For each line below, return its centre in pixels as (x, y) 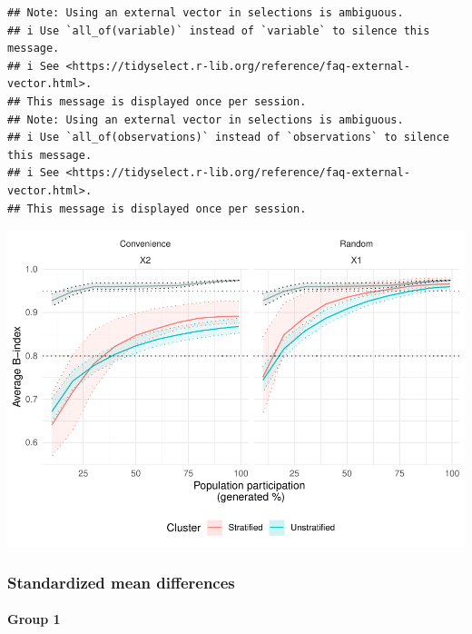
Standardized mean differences (121, 582)
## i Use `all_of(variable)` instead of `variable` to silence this (219, 30)
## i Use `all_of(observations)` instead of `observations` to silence (228, 138)
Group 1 (34, 619)
